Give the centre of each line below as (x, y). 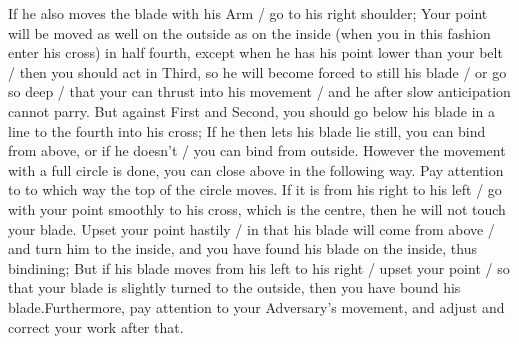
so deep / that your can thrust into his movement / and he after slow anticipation (259, 91)
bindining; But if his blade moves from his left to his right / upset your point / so (259, 267)
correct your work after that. (96, 326)
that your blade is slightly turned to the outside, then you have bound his (234, 287)
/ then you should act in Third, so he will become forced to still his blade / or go (257, 71)
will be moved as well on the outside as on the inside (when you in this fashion (249, 32)
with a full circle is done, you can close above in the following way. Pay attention (256, 169)
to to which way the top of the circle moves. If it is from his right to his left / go (255, 189)
